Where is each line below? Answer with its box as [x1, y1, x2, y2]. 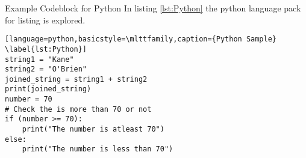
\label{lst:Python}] [5, 44, 87, 53]
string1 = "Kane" [5, 55, 74, 64]
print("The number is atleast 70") [22, 125, 164, 134]
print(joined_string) [5, 85, 92, 94]
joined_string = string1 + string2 [5, 74, 148, 84]
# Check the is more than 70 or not [5, 105, 152, 114]
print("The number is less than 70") [22, 145, 173, 154]
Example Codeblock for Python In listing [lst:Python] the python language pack [5, 2, 301, 14]
